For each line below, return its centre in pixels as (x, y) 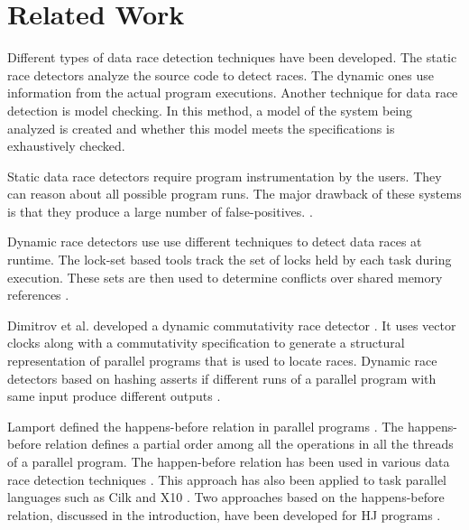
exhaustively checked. (66, 146)
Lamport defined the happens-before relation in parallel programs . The (206, 426)
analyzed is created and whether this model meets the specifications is (201, 128)
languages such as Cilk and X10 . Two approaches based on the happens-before (226, 497)
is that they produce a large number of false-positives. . (160, 211)
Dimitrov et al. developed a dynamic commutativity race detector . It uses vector (232, 325)
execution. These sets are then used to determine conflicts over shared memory (225, 277)
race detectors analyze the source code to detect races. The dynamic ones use (221, 74)
